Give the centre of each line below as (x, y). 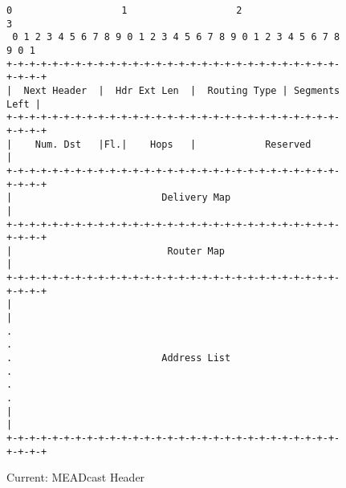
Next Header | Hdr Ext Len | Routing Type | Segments (182, 90)
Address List (196, 358)
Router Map (196, 251)
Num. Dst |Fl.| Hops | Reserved (173, 144)
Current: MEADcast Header (76, 477)
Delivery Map (196, 198)
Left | (24, 104)
